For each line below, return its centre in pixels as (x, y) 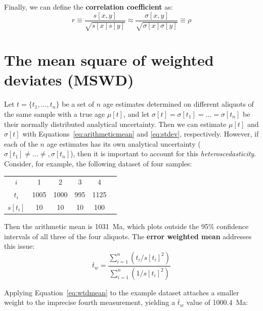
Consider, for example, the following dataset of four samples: (98, 163)
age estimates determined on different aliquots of (178, 104)
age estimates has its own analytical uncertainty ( (124, 143)
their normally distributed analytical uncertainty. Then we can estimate (115, 124)
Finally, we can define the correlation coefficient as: (89, 7)
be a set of (78, 104)
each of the (21, 143)
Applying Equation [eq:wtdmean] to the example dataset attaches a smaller (122, 292)
